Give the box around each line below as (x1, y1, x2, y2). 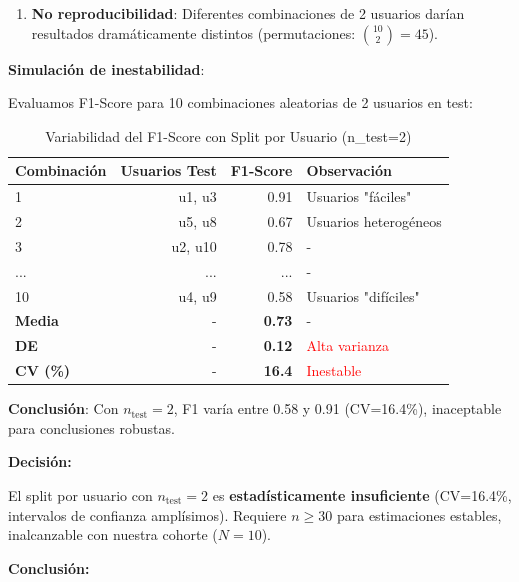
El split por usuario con (8, 485, 153, 505)
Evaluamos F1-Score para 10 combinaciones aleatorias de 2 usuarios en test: (8, 92, 473, 113)
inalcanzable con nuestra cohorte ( (8, 524, 218, 545)
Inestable (306, 360, 362, 381)
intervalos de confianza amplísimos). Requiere (8, 504, 287, 525)
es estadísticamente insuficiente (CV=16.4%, (212, 485, 512, 505)
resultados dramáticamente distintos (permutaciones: (31, 22, 356, 43)
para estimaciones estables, (336, 504, 502, 525)
